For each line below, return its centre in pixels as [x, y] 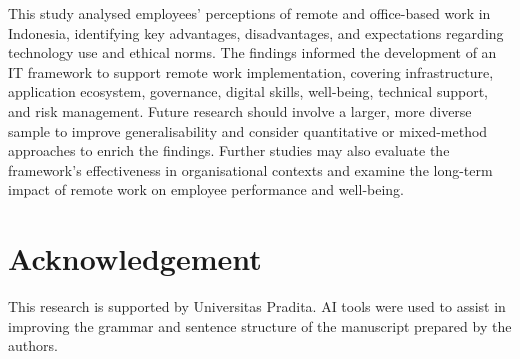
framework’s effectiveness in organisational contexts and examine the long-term [250, 169]
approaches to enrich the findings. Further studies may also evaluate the [229, 150]
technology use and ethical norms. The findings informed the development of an [252, 52]
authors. [33, 345]
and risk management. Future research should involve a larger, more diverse [240, 110]
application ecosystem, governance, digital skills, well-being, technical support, [248, 91]
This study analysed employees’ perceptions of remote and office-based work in [249, 13]
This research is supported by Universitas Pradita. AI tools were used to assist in [257, 306]
